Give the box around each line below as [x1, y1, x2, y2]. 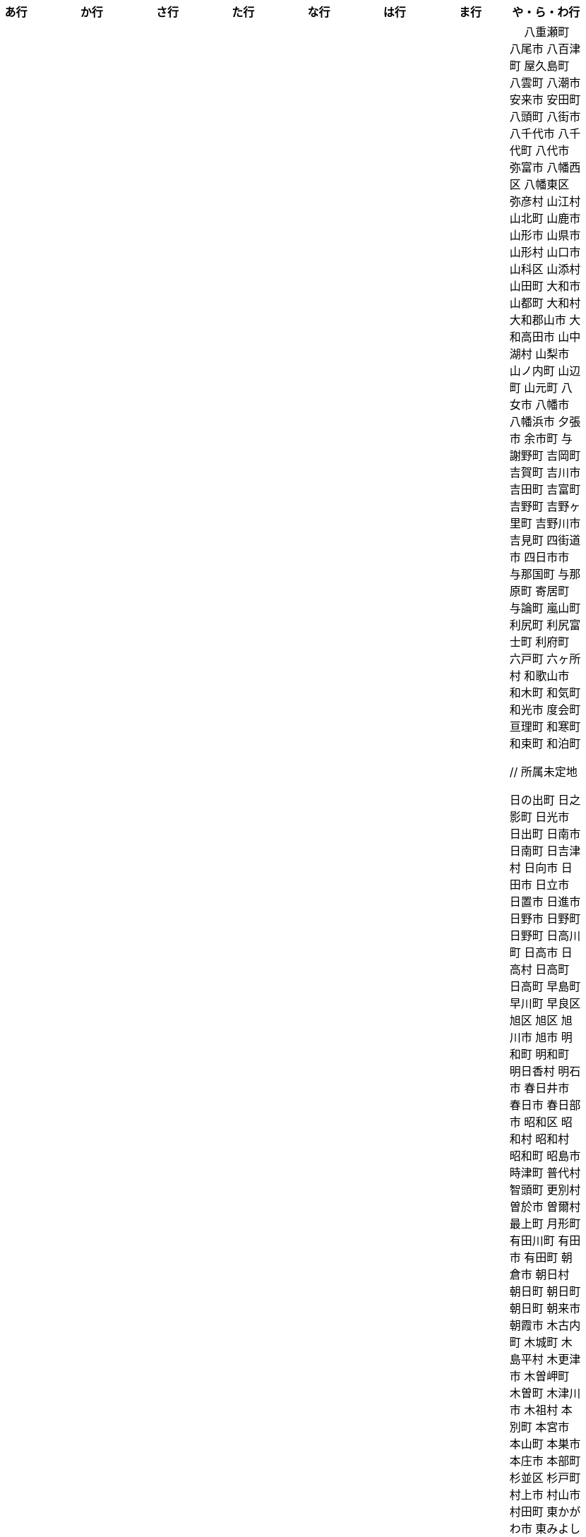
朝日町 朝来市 [509, 1301, 581, 1315]
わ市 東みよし [509, 1521, 581, 1536]
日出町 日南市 [509, 827, 581, 841]
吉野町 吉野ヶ [509, 499, 581, 513]
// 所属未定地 [509, 765, 578, 779]
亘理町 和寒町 [509, 719, 581, 734]
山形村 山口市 [509, 245, 581, 259]
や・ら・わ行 [512, 5, 580, 19]
